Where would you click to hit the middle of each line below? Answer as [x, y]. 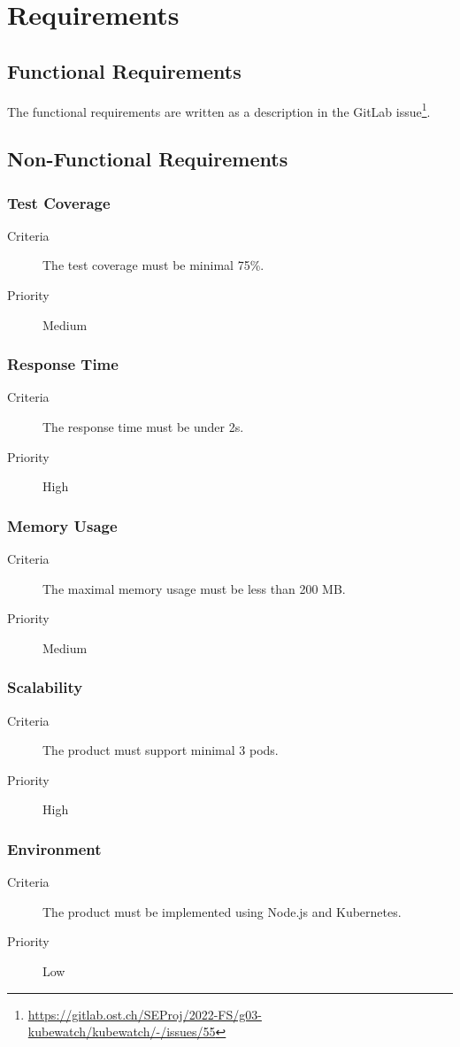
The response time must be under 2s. [143, 427]
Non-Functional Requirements [148, 159]
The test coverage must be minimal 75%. [153, 265]
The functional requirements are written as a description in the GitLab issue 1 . [219, 110]
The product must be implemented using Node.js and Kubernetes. [222, 911]
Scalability [45, 687]
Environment [54, 848]
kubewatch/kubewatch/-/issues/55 [122, 1032]
